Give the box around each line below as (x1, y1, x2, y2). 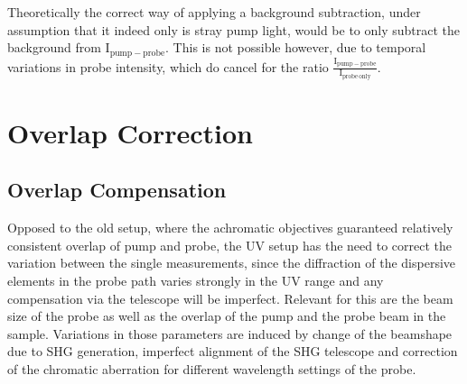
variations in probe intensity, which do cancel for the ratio (7, 57, 329, 76)
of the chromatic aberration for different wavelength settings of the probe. (7, 359, 416, 378)
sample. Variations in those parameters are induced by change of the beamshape (7, 324, 453, 343)
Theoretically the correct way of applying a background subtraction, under (7, 3, 421, 21)
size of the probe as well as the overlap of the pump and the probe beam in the (7, 306, 446, 325)
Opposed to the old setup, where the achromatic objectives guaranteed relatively (7, 218, 453, 237)
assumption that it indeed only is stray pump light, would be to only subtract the (7, 20, 461, 39)
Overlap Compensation (7, 176, 227, 204)
